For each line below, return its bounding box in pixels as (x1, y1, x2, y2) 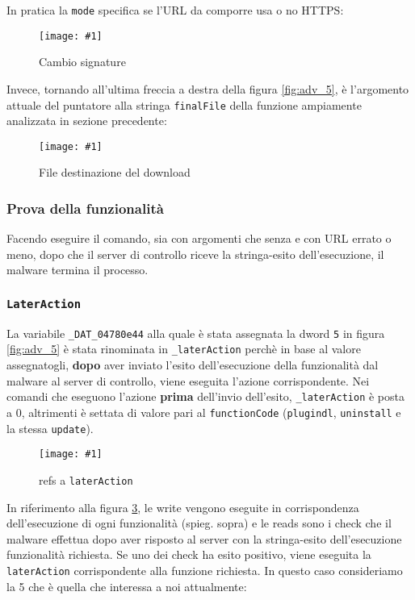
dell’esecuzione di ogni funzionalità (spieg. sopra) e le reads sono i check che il (6, 515, 392, 531)
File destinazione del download (39, 164, 191, 181)
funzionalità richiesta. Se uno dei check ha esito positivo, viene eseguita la (6, 546, 371, 563)
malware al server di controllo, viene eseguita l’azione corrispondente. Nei (6, 372, 370, 389)
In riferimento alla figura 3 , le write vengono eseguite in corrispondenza (6, 498, 359, 515)
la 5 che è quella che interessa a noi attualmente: (6, 577, 247, 594)
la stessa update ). (6, 419, 94, 436)
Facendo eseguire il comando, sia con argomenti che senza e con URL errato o (6, 230, 392, 247)
